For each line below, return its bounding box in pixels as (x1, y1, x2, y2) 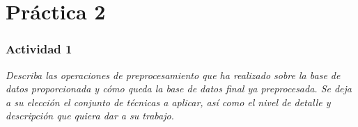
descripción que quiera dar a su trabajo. (6, 108, 174, 123)
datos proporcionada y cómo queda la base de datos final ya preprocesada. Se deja (6, 81, 352, 96)
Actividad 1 (6, 40, 72, 58)
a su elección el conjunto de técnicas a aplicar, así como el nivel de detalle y (6, 94, 331, 109)
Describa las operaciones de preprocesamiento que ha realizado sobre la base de (6, 67, 341, 82)
